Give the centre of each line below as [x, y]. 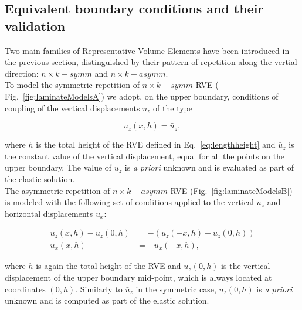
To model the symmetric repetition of [72, 85]
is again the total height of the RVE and [108, 266]
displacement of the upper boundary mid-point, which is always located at [138, 277]
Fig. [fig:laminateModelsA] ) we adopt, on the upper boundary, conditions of [142, 96]
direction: [22, 73]
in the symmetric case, [176, 289]
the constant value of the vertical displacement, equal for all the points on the [145, 156]
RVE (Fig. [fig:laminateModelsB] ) [231, 190]
